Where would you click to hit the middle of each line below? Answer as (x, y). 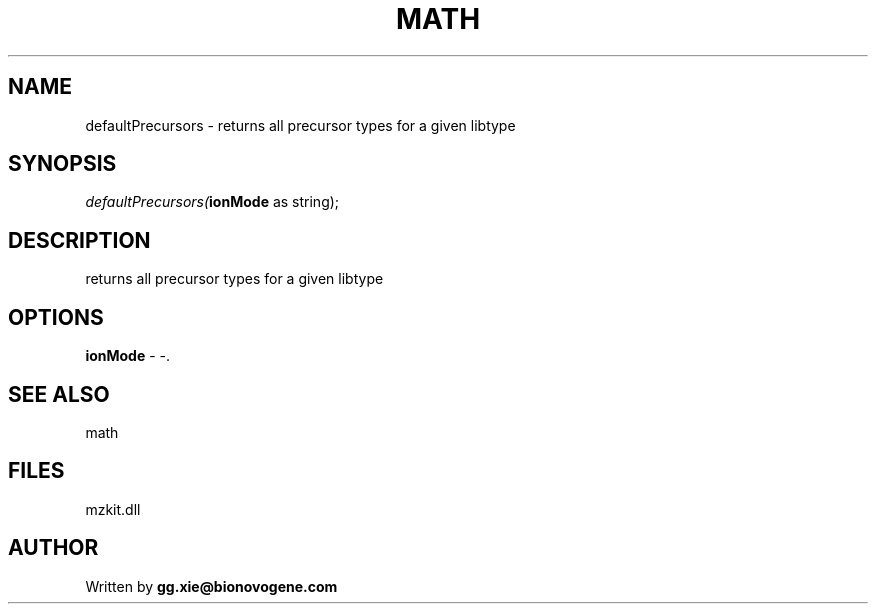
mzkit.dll (113, 509)
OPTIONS (56, 317)
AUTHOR (53, 548)
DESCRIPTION (79, 240)
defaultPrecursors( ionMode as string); (212, 202)
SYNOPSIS (62, 164)
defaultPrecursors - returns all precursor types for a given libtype (300, 125)
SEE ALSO (59, 394)
